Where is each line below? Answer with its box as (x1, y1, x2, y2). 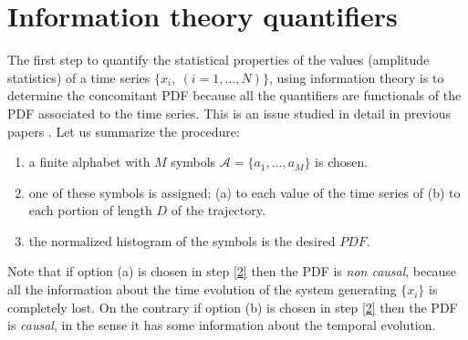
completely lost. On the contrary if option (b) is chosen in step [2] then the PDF (7, 297, 458, 316)
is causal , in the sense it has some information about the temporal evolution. (7, 315, 436, 335)
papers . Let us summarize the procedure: (7, 121, 240, 140)
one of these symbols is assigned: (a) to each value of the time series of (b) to (28, 182, 461, 201)
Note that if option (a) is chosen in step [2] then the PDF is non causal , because (7, 262, 456, 281)
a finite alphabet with (28, 152, 151, 171)
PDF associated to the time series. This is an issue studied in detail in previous (7, 103, 451, 122)
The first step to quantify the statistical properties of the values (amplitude (7, 50, 430, 69)
